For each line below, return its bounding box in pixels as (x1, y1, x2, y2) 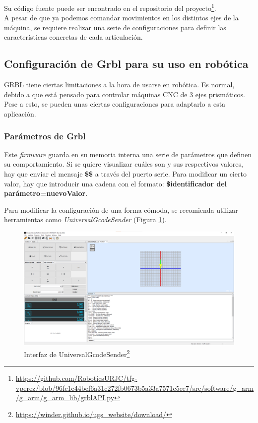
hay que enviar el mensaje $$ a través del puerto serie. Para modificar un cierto (4, 169, 247, 179)
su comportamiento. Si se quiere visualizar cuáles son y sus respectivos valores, (4, 159, 243, 169)
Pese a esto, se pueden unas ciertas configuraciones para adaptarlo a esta (4, 99, 226, 109)
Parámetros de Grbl (4, 129, 86, 142)
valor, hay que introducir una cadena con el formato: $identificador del (4, 178, 227, 188)
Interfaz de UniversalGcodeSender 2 (24, 347, 130, 359)
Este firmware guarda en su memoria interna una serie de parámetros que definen (4, 149, 252, 159)
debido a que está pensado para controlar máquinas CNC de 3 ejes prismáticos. (4, 89, 245, 99)
